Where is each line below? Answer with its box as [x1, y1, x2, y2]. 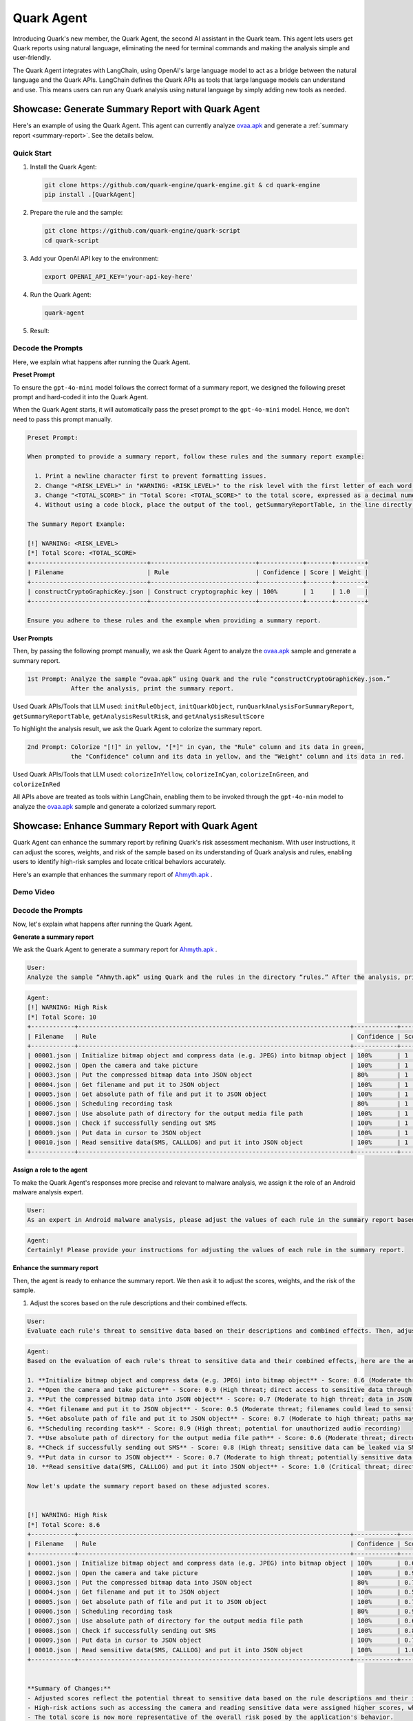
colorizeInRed [12, 780, 61, 788]
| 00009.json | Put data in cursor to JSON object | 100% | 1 [27, 1129, 409, 1137]
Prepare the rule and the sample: [30, 209, 123, 217]
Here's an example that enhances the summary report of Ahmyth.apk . [12, 870, 213, 878]
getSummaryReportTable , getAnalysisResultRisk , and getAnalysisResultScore [12, 712, 265, 720]
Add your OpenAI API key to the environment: [30, 254, 159, 262]
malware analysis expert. [12, 1188, 84, 1196]
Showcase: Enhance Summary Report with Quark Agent [12, 820, 258, 832]
